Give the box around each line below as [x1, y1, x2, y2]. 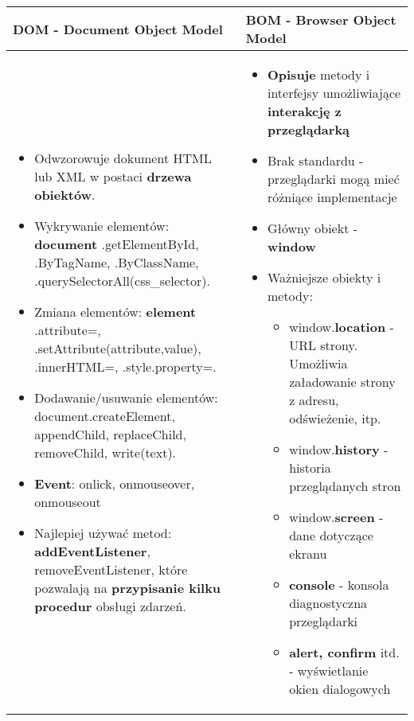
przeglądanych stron [289, 477, 401, 495]
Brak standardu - [267, 151, 364, 170]
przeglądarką [267, 120, 350, 138]
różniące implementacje [267, 188, 397, 206]
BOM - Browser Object [245, 10, 396, 29]
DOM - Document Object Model [13, 19, 223, 38]
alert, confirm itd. [289, 643, 400, 661]
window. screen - [289, 508, 384, 526]
